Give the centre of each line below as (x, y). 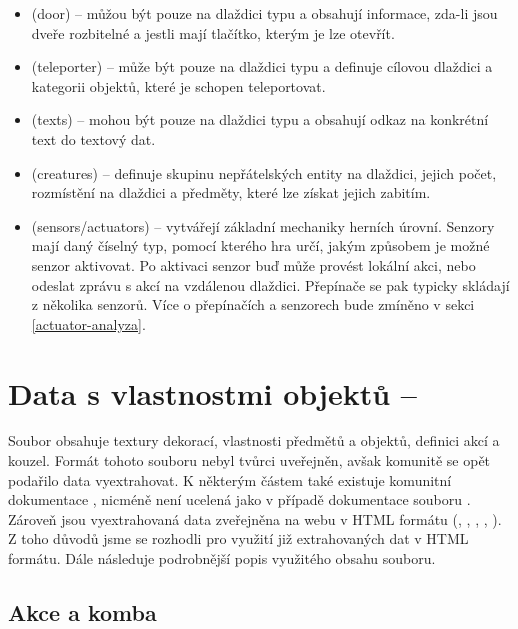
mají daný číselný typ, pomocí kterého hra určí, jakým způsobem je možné (260, 245)
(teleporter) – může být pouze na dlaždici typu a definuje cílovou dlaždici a (262, 66)
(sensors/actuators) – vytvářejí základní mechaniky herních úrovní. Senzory (263, 225)
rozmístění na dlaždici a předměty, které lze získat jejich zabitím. (231, 192)
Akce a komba (82, 611)
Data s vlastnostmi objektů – (212, 392)
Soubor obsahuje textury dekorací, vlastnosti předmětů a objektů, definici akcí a (254, 440)
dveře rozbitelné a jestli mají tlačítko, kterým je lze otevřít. (213, 32)
